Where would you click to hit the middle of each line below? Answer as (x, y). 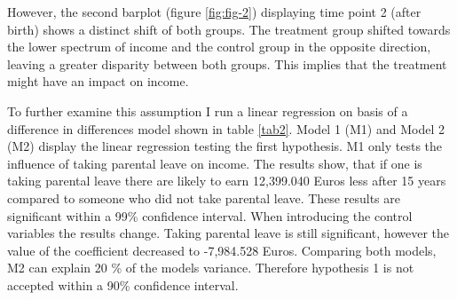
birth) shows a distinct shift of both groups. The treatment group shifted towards (229, 29)
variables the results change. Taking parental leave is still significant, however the (228, 233)
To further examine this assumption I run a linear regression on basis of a (208, 111)
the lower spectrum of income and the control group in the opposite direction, (219, 47)
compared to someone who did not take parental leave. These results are (204, 197)
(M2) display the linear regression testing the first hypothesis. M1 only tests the (225, 146)
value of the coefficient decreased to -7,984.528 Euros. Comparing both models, (222, 250)
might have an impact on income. (98, 81)
